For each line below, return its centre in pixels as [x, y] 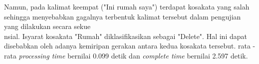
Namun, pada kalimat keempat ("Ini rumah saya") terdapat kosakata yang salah [127, 6]
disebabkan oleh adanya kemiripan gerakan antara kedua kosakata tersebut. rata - [130, 46]
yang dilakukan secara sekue [47, 26]
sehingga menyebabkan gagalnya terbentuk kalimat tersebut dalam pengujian [123, 16]
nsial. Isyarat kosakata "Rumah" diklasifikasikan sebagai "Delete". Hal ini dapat [126, 36]
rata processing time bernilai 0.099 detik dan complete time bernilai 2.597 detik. [126, 55]
